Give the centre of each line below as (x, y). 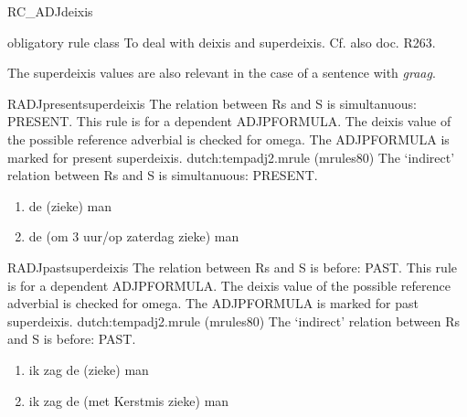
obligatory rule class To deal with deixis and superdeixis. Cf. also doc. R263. (222, 42)
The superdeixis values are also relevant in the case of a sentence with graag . (222, 73)
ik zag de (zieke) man (89, 369)
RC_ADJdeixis (50, 11)
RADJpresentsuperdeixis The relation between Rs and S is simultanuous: (212, 103)
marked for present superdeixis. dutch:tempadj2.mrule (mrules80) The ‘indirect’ (231, 157)
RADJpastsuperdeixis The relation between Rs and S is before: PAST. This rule (232, 267)
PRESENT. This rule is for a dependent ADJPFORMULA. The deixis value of (229, 121)
